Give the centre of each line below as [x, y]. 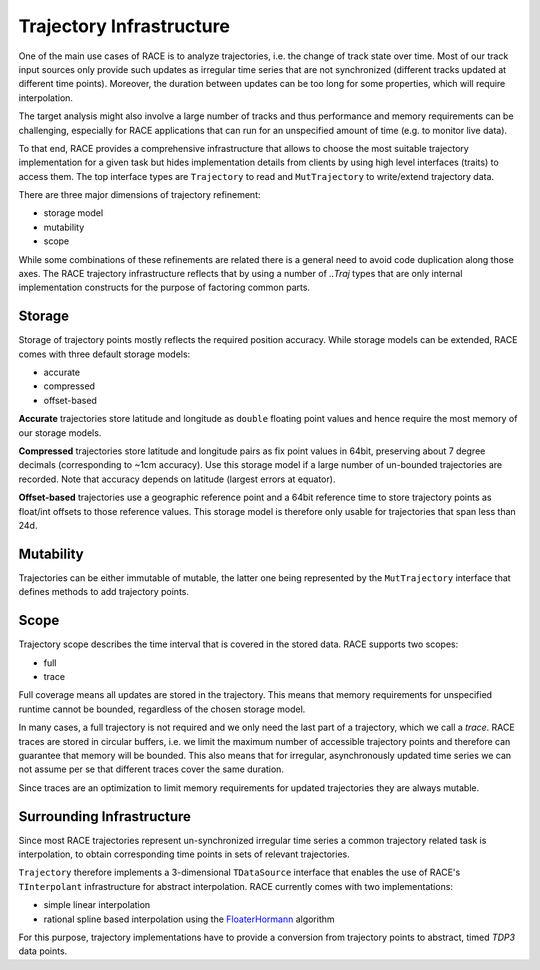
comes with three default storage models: [104, 354]
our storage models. [60, 432]
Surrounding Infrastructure [105, 816]
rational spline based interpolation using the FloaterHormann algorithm [189, 919]
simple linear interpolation [97, 905]
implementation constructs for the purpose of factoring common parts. [164, 287]
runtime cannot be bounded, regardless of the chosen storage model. [162, 709]
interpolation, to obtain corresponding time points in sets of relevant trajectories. [184, 854]
